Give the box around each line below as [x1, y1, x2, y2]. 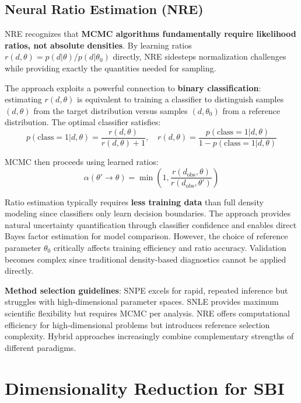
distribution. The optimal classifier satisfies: [5, 116, 161, 128]
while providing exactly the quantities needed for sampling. [5, 61, 216, 74]
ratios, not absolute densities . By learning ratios [5, 39, 192, 51]
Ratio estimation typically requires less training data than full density [5, 195, 264, 208]
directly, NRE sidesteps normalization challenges [113, 50, 286, 63]
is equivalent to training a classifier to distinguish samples [77, 93, 284, 105]
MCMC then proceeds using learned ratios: [5, 156, 159, 168]
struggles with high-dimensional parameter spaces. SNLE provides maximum [5, 295, 279, 308]
